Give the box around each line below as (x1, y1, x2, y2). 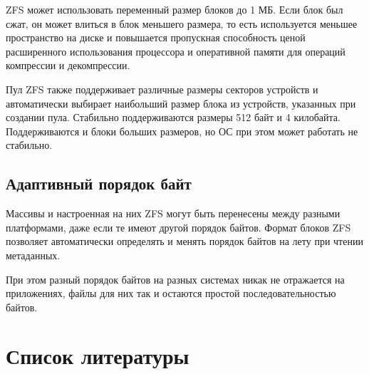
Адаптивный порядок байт (6, 172, 192, 194)
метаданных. (6, 247, 61, 262)
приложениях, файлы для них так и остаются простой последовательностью (6, 286, 336, 301)
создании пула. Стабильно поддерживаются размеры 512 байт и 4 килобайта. (6, 110, 341, 125)
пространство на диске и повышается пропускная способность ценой (6, 30, 306, 45)
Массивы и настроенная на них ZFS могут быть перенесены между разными (6, 206, 341, 221)
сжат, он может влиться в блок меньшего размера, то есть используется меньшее (6, 16, 358, 31)
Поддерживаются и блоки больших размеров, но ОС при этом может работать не (6, 123, 358, 138)
